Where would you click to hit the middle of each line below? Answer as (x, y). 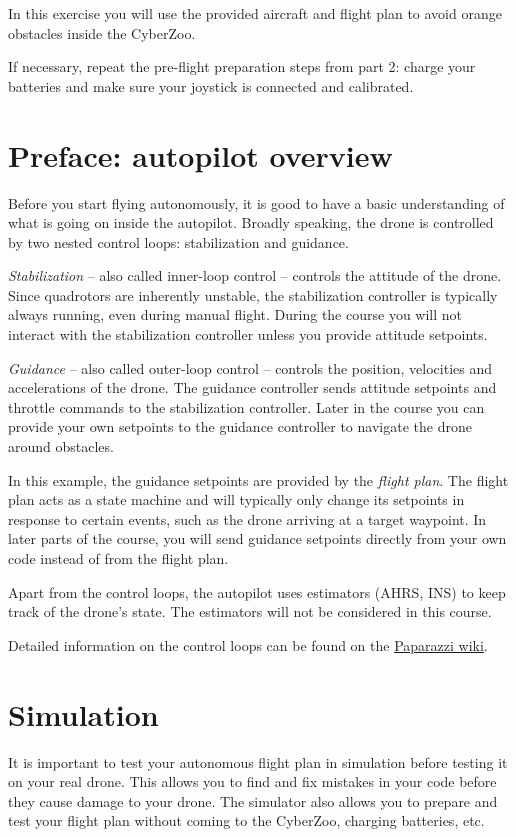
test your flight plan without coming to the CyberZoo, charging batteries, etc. (246, 820)
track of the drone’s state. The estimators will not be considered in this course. (250, 611)
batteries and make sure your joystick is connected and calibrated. (211, 85)
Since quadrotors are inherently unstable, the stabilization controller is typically (253, 294)
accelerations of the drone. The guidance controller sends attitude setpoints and (252, 387)
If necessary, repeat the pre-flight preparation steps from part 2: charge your (242, 66)
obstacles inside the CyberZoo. (102, 32)
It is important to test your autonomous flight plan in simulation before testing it (258, 761)
